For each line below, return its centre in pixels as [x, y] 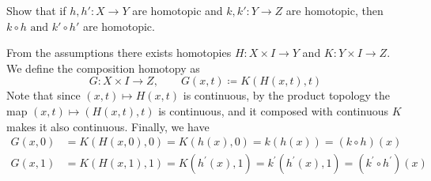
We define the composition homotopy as [103, 68]
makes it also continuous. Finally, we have [108, 126]
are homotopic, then [335, 10]
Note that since [43, 95]
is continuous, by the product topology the [286, 95]
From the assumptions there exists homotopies [119, 53]
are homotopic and [178, 10]
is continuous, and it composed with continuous [273, 110]
